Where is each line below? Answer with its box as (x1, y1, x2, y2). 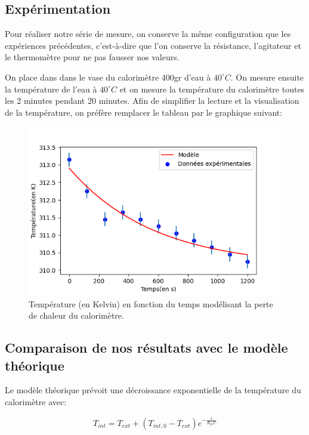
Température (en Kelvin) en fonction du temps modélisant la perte (29, 297, 273, 310)
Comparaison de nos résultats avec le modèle (5, 338, 288, 357)
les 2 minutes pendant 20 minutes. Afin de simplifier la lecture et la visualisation (5, 94, 299, 107)
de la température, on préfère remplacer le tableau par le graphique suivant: (5, 106, 283, 118)
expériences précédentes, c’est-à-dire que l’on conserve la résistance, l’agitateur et (5, 39, 301, 51)
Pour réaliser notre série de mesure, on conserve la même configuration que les (5, 27, 291, 40)
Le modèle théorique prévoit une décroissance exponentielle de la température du (5, 384, 301, 396)
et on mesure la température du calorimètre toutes (119, 82, 305, 95)
